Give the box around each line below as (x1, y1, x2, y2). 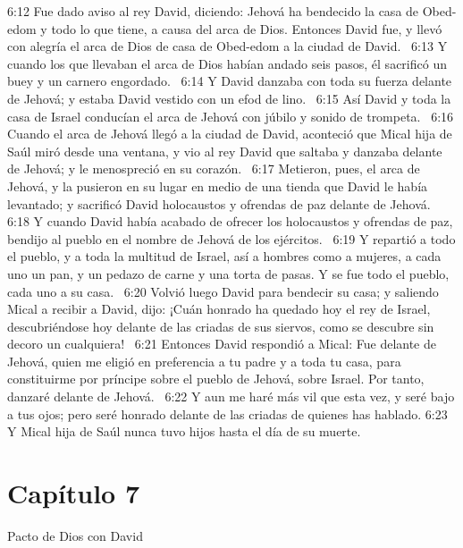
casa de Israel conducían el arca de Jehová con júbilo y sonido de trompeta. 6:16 (7, 106, 454, 125)
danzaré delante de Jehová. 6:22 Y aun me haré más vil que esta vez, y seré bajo (7, 387, 455, 406)
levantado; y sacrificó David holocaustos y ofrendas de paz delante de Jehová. (7, 194, 431, 213)
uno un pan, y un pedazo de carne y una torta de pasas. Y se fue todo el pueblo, (7, 264, 450, 282)
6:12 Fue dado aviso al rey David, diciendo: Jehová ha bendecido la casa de (7, 2, 419, 20)
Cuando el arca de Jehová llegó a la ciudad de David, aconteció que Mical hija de (7, 124, 452, 143)
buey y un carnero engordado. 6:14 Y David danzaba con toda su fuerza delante (7, 72, 452, 90)
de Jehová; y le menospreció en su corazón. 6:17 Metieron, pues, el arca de (7, 159, 420, 178)
